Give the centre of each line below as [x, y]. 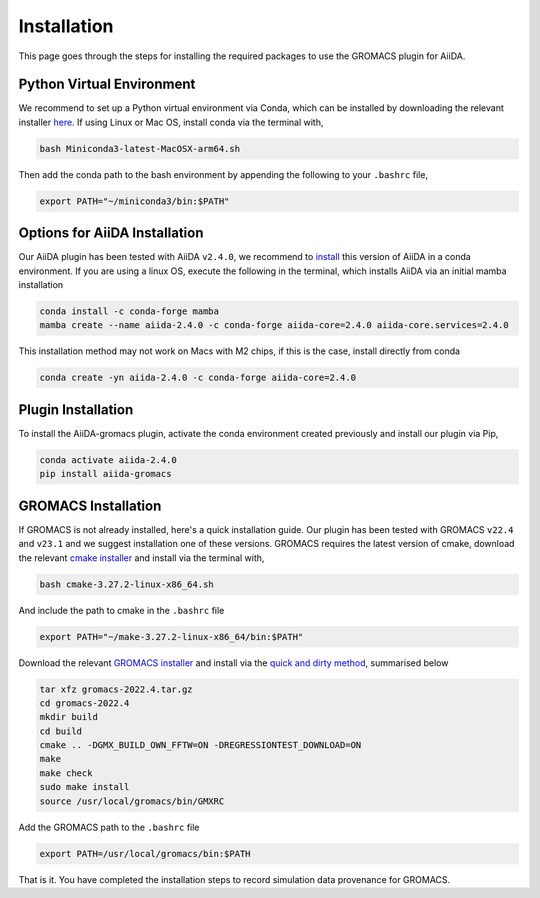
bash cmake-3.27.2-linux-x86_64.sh [126, 584]
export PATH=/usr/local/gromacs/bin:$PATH [145, 853]
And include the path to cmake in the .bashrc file [121, 610]
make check [66, 773]
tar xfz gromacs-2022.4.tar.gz [116, 689]
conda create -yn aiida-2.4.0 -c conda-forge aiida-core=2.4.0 [198, 378]
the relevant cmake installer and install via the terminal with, [141, 557]
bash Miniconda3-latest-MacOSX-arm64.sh [139, 148]
